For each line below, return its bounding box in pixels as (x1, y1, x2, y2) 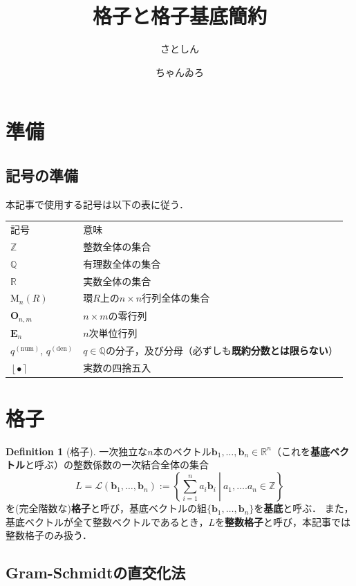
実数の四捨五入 (83, 360, 151, 374)
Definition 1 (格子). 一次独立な (6, 443, 148, 458)
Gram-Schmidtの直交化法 (6, 562, 186, 583)
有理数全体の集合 (83, 256, 161, 271)
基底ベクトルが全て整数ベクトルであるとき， (6, 514, 209, 529)
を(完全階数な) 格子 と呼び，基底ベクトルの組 (6, 501, 207, 515)
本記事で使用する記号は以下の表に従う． (6, 196, 189, 211)
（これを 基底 (271, 443, 330, 458)
